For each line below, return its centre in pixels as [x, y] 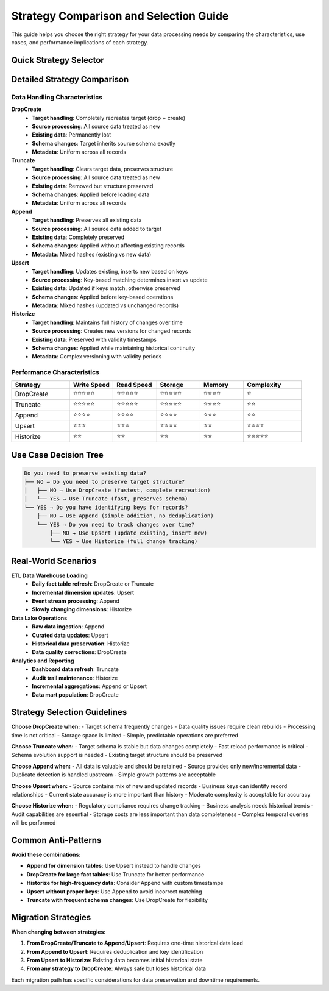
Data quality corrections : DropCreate [80, 652]
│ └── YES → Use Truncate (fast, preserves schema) [106, 499]
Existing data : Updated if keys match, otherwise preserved [106, 288]
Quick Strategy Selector [58, 60]
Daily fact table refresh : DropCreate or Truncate [93, 584]
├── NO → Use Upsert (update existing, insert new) [129, 533]
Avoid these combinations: [46, 854]
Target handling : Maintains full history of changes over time [107, 322]
